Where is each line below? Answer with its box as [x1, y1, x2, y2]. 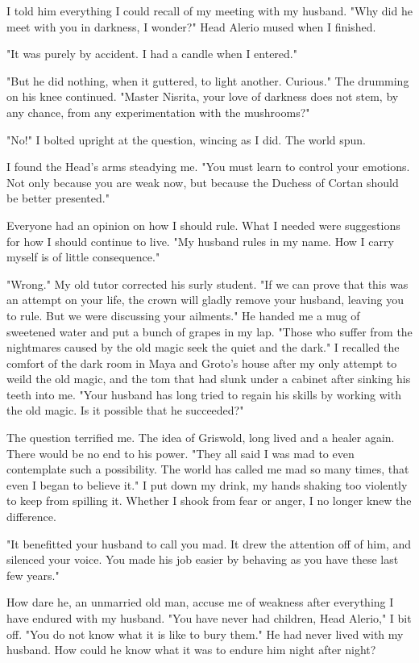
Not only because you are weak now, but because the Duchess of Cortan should [6, 173, 399, 190]
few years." [6, 566, 60, 583]
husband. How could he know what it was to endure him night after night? [6, 641, 376, 658]
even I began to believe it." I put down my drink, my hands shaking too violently [6, 476, 408, 493]
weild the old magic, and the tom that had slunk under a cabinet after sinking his [6, 370, 411, 387]
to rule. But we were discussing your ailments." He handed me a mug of [6, 306, 360, 323]
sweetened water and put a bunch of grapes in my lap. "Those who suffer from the [6, 323, 413, 340]
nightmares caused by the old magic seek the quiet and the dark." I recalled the [6, 339, 400, 356]
